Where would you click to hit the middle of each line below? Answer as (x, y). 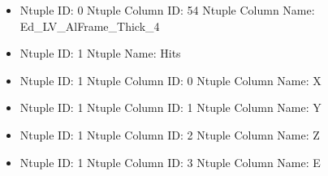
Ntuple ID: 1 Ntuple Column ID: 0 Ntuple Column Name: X (170, 80)
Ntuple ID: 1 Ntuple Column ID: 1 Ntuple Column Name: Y (170, 107)
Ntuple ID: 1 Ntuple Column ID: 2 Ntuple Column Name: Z (170, 134)
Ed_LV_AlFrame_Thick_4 (90, 26)
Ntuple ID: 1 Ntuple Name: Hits (100, 53)
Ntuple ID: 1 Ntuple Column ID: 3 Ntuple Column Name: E (170, 162)
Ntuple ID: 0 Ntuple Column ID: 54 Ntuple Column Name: (167, 10)
